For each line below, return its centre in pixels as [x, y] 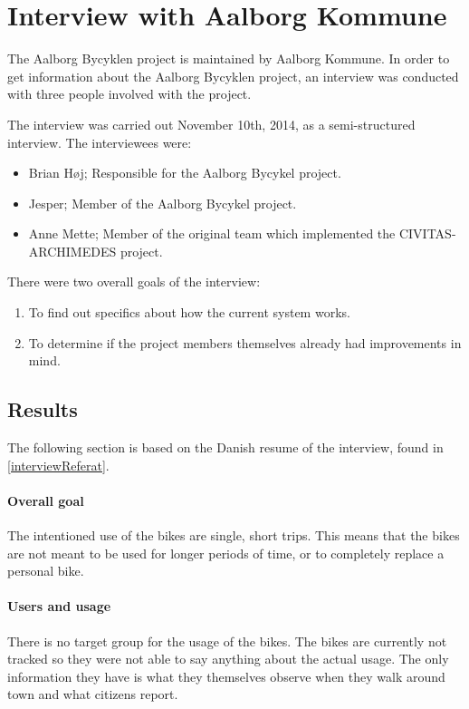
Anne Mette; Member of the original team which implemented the [212, 233]
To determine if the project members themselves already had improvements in [245, 342]
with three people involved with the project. [129, 94]
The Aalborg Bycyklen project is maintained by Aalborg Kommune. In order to [229, 58]
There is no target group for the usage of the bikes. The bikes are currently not [227, 641]
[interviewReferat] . [58, 465]
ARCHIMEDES [72, 251]
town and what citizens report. [93, 694]
